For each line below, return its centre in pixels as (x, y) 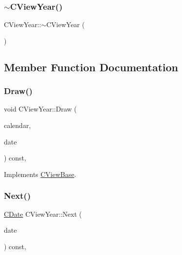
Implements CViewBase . (40, 174)
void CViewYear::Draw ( (40, 109)
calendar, (17, 125)
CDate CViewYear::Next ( (43, 214)
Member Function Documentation (91, 67)
